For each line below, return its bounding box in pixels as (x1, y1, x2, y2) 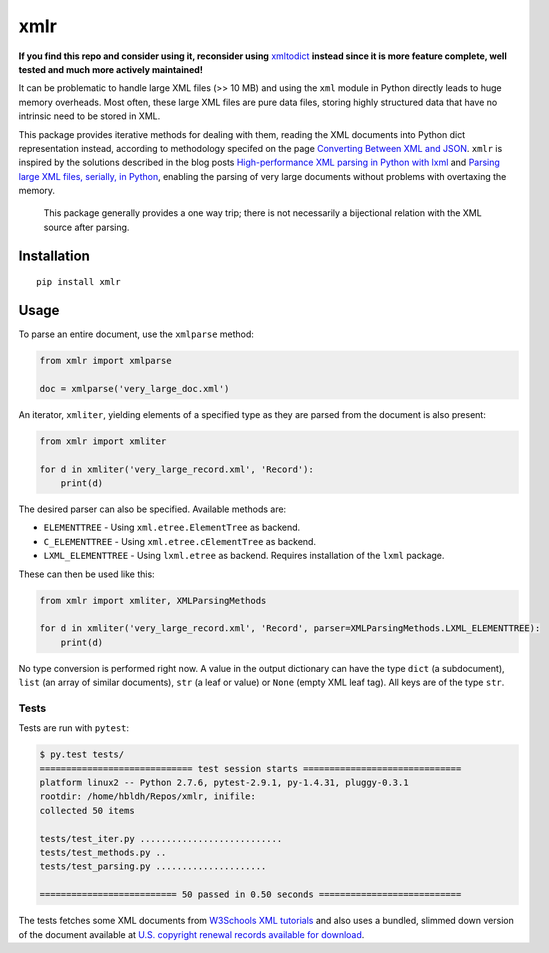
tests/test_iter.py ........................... (39, 833, 283, 844)
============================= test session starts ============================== (39, 763, 462, 774)
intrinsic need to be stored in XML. (18, 110, 161, 122)
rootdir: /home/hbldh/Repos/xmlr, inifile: (39, 791, 257, 802)
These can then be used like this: (18, 568, 155, 580)
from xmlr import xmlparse (39, 355, 172, 367)
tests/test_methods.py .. (39, 847, 167, 858)
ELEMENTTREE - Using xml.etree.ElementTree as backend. (43, 521, 301, 534)
